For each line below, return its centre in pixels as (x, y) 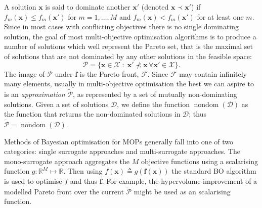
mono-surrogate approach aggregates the (67, 161)
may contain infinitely (213, 73)
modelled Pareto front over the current (64, 191)
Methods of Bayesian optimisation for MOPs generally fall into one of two (119, 141)
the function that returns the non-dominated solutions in (92, 114)
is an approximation (35, 94)
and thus (84, 180)
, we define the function (153, 104)
